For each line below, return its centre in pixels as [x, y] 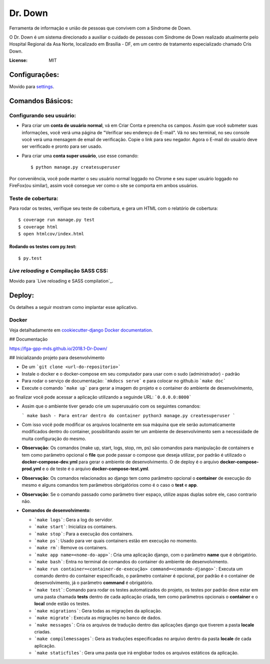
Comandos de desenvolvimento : [56, 510]
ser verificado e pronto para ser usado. [62, 146]
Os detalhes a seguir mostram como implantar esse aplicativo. [73, 307]
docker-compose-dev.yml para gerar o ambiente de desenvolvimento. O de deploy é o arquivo [120, 462]
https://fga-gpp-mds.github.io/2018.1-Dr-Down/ [58, 349]
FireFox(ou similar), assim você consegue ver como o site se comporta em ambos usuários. [104, 185]
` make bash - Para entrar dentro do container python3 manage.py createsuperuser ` [128, 415]
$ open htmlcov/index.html [51, 234]
